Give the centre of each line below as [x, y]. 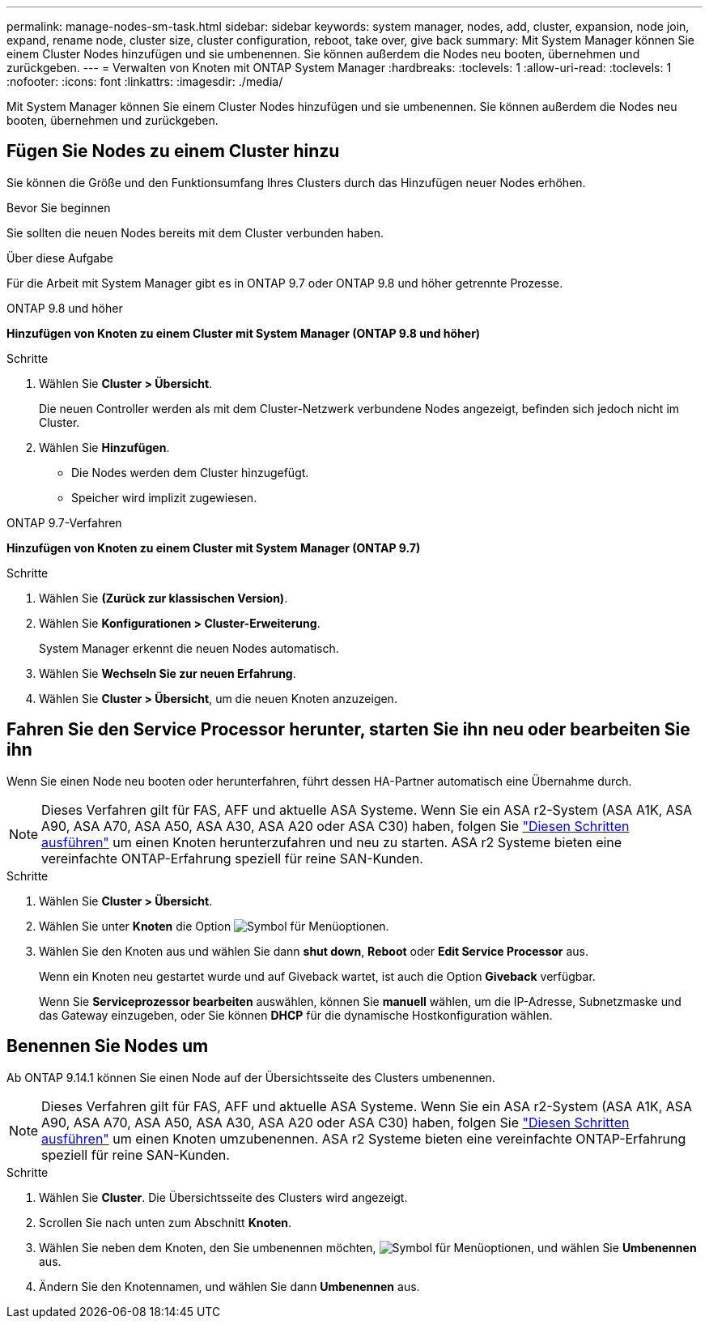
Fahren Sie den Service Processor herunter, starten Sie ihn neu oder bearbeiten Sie [348, 730]
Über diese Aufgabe [60, 258]
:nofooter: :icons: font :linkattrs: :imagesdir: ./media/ [145, 81]
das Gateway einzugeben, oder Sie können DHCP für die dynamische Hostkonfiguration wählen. [296, 1015]
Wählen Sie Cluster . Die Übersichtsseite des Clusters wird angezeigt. [223, 1197]
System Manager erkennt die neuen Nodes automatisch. [189, 648]
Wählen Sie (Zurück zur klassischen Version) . [163, 598]
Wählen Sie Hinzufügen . [104, 447]
